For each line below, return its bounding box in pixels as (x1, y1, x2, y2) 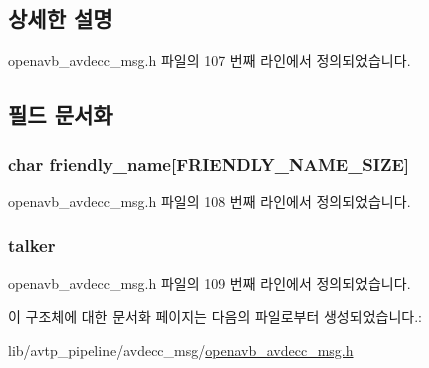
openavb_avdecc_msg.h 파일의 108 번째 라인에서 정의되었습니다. (8, 190, 411, 211)
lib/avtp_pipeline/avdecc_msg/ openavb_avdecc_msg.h (8, 339, 354, 360)
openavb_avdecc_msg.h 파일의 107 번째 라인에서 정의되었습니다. (8, 50, 411, 71)
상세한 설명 (8, 3, 113, 34)
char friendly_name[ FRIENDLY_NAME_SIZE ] (8, 151, 410, 176)
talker (8, 233, 56, 258)
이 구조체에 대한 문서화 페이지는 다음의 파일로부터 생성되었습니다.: (8, 306, 422, 327)
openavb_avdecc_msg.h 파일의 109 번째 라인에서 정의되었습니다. (8, 272, 411, 293)
